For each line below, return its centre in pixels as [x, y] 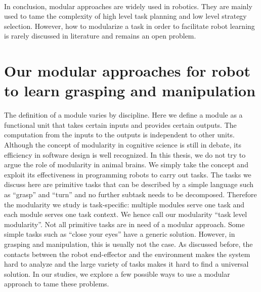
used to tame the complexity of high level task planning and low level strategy [125, 16]
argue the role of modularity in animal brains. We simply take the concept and [126, 165]
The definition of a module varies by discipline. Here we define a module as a [123, 115]
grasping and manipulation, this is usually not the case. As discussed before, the [128, 244]
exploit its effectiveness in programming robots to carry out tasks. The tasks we [128, 174]
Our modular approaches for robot [127, 71]
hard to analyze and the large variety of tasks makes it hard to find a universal [126, 264]
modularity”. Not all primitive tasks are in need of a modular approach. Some [124, 224]
